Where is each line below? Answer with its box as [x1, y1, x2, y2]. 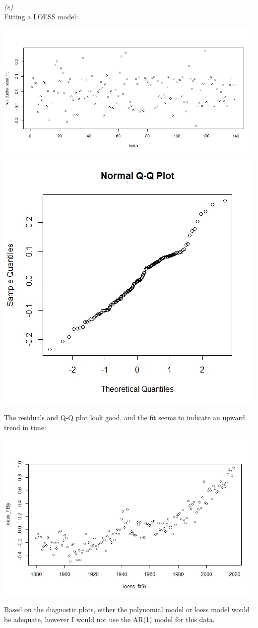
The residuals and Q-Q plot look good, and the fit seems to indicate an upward [4, 412, 245, 423]
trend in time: [4, 422, 46, 432]
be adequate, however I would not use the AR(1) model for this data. [4, 614, 215, 624]
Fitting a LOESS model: [4, 11, 78, 21]
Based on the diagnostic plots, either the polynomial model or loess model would [4, 604, 250, 615]
